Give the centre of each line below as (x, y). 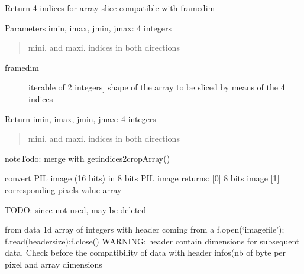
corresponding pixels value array (63, 189)
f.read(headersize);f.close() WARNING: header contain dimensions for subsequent (152, 241)
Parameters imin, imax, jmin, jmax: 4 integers (88, 27)
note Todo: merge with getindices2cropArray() (88, 158)
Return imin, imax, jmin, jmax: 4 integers (80, 118)
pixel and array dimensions (54, 264)
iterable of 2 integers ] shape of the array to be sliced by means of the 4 (157, 87)
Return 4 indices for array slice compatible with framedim (110, 8)
